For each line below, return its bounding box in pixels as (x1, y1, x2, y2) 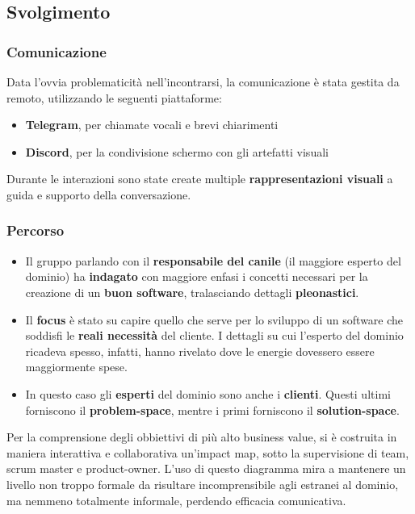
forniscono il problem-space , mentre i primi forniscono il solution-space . (25, 401, 400, 418)
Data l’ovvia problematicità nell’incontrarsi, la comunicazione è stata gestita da (6, 73, 400, 90)
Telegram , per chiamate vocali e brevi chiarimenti (25, 116, 279, 133)
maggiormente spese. (25, 358, 128, 375)
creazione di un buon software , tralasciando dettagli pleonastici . (25, 283, 359, 300)
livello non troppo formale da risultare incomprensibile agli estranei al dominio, (6, 475, 399, 492)
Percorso (6, 220, 65, 240)
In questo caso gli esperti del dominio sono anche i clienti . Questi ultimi (25, 385, 391, 402)
